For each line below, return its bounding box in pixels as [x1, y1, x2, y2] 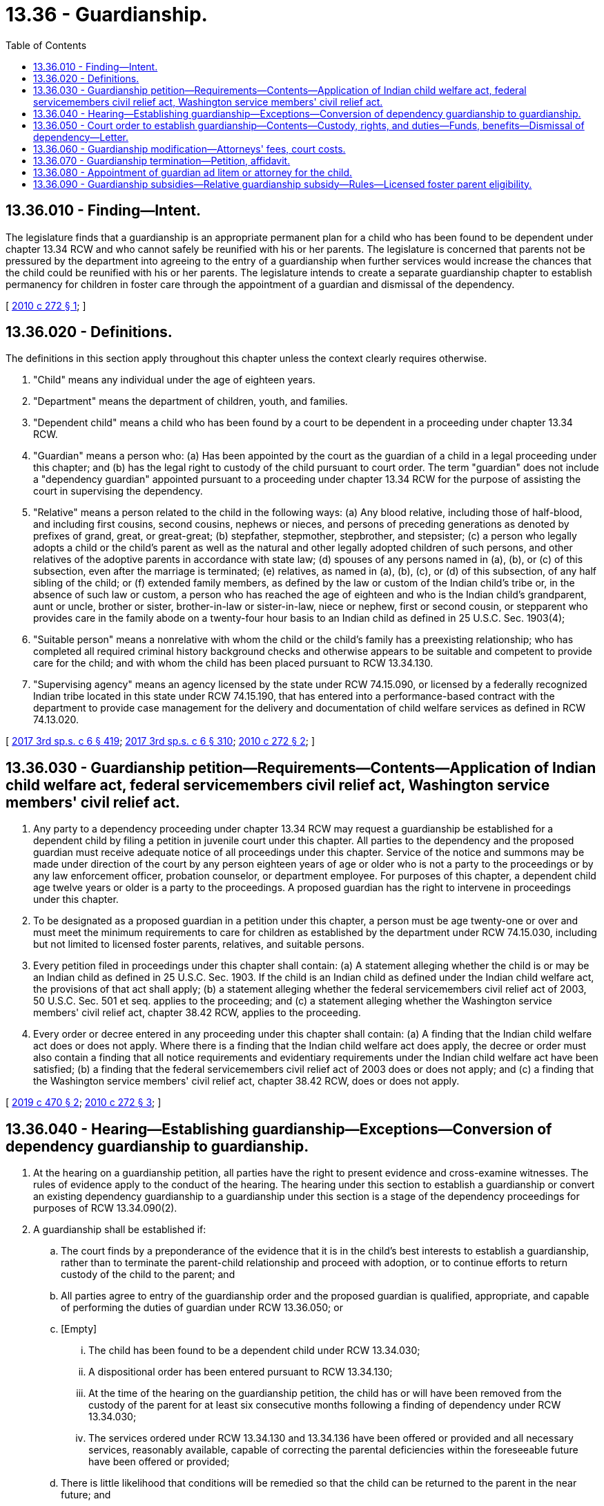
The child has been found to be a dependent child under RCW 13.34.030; [88, 1344, 420, 1357]
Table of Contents [6, 39, 87, 51]
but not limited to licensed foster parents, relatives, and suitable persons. [33, 938, 364, 951]
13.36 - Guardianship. [6, 3, 208, 26]
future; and [61, 1489, 111, 1501]
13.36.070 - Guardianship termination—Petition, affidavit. [33, 154, 291, 166]
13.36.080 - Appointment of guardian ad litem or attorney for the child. [33, 166, 353, 178]
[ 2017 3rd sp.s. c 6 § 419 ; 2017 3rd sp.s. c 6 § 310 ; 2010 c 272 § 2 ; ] [6, 735, 315, 747]
